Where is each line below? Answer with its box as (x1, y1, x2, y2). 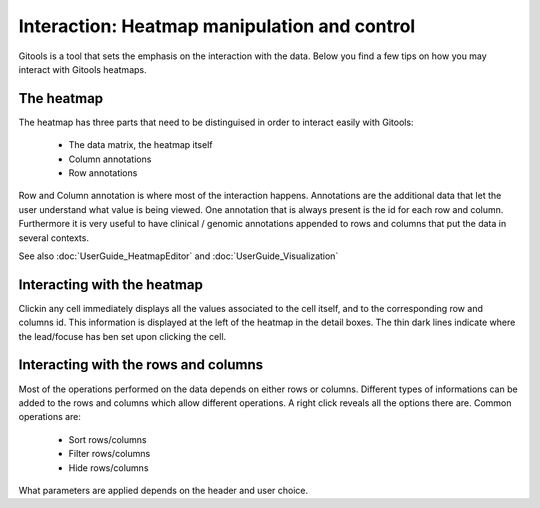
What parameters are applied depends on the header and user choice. (18, 484, 309, 496)
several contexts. (18, 231, 90, 244)
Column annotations (68, 153, 152, 165)
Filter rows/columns (68, 448, 151, 460)
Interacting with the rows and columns (18, 356, 264, 374)
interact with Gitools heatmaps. (18, 63, 147, 75)
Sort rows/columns (68, 433, 147, 445)
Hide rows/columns (68, 461, 149, 474)
